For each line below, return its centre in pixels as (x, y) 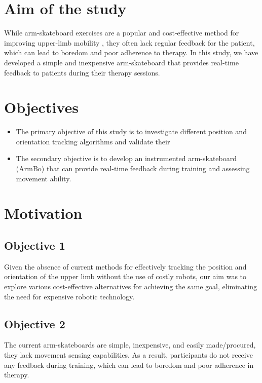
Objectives (41, 107)
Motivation (43, 213)
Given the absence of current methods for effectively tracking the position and (125, 266)
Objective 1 (35, 245)
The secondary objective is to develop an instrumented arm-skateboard (126, 158)
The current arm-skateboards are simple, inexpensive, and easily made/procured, (130, 345)
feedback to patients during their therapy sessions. (82, 72)
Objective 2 (35, 323)
